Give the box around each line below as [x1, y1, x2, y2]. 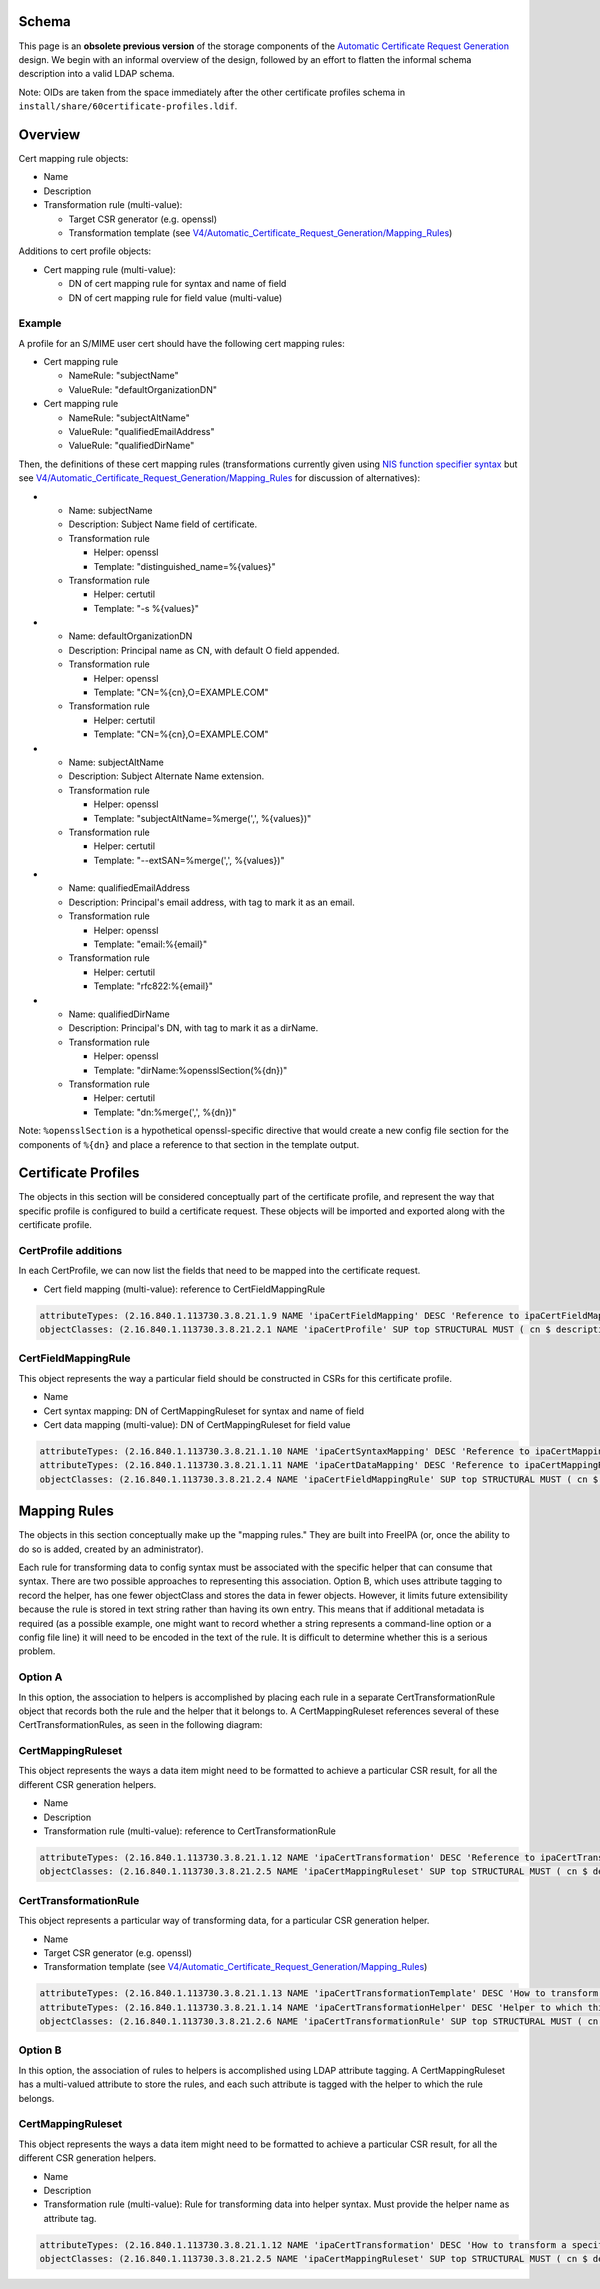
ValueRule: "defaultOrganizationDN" [68, 383, 218, 395]
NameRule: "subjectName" [68, 370, 179, 382]
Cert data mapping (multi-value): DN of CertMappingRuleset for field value [43, 1419, 351, 1431]
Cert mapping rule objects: [18, 152, 129, 164]
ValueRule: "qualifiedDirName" [68, 440, 195, 452]
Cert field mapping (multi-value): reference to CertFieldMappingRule [43, 1283, 326, 1295]
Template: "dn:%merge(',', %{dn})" [93, 1106, 237, 1118]
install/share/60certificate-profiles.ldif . [18, 100, 238, 112]
